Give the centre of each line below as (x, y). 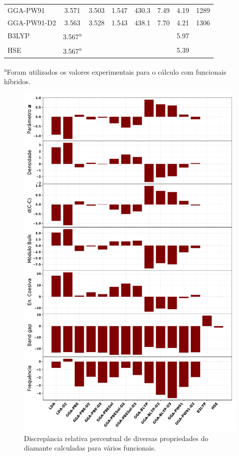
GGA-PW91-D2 (32, 22)
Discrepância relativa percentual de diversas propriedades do (116, 438)
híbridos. (17, 81)
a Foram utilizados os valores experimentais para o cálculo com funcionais (115, 71)
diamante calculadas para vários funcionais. (90, 448)
